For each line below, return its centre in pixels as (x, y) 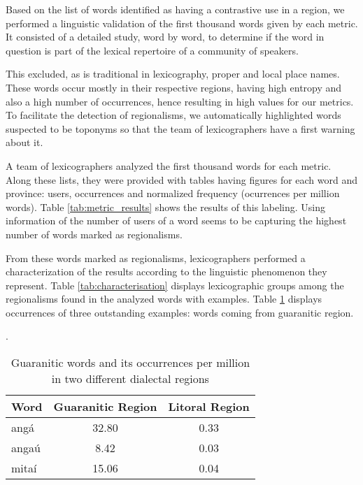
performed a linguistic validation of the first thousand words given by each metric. (182, 23)
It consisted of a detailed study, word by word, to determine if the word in (165, 37)
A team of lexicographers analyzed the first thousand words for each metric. (169, 165)
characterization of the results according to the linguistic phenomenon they (166, 272)
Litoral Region (209, 407)
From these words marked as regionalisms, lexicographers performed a (156, 258)
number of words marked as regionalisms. (94, 234)
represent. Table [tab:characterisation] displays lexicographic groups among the (175, 285)
